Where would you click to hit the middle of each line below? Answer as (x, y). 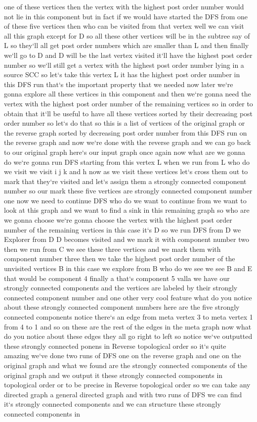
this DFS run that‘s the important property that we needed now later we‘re (119, 84)
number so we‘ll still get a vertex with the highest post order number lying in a (124, 65)
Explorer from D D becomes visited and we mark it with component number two (127, 239)
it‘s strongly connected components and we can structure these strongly (112, 404)
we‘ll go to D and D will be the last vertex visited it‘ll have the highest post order (128, 55)
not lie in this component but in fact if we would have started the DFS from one (126, 16)
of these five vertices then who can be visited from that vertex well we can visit (124, 26)
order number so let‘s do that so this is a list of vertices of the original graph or (125, 123)
